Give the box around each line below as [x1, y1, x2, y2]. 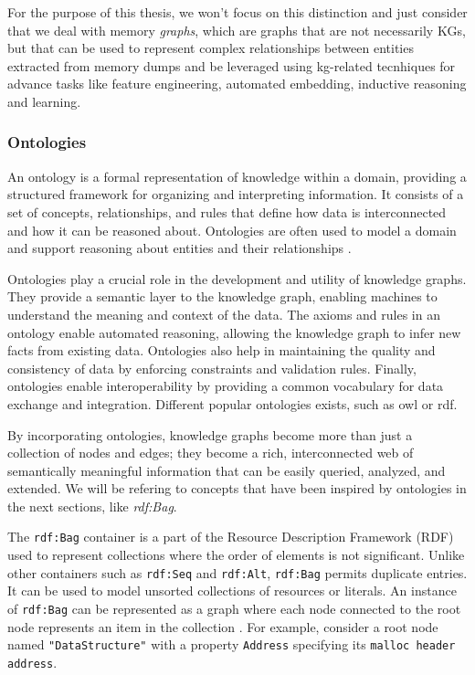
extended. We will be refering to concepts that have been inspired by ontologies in [7, 479, 467, 498]
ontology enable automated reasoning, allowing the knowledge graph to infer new [7, 322, 461, 342]
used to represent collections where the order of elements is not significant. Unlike [7, 545, 465, 564]
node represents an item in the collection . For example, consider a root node [7, 617, 438, 636]
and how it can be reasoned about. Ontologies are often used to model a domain [7, 220, 457, 239]
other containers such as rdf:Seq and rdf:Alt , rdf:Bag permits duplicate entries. [7, 563, 468, 582]
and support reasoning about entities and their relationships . [7, 238, 352, 258]
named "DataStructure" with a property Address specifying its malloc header [7, 635, 456, 654]
